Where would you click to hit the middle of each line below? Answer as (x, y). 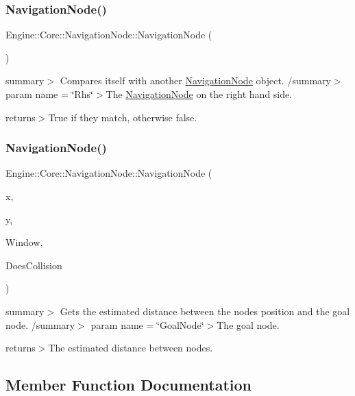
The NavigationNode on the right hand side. (199, 94)
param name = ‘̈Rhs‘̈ (49, 94)
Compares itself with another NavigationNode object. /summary (195, 81)
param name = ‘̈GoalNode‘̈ (147, 324)
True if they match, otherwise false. (123, 117)
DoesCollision (34, 265)
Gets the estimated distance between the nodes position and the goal (205, 311)
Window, (24, 242)
